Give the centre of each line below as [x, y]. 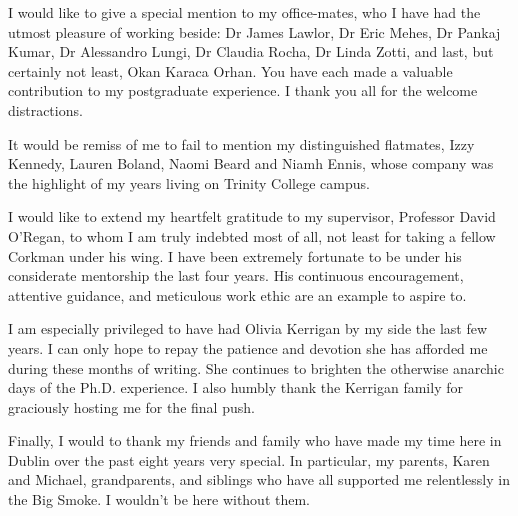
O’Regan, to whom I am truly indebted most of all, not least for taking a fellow [252, 235]
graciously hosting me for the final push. [131, 406]
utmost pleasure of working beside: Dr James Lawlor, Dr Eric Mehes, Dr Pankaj [254, 31]
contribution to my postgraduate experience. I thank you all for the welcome [243, 90]
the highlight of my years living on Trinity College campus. [189, 182]
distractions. [45, 109]
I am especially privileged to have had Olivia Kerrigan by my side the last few [248, 328]
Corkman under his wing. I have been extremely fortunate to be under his [235, 255]
